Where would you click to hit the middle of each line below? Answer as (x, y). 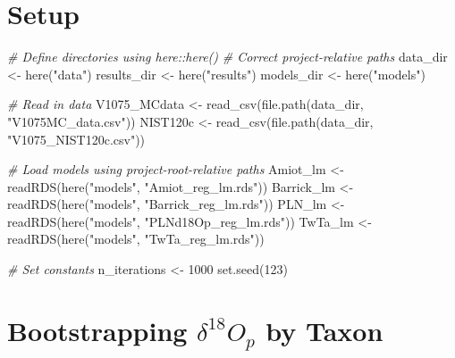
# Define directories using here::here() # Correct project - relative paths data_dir (227, 57)
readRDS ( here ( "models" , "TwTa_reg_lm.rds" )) (136, 239)
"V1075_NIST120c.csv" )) (76, 139)
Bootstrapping (97, 330)
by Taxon (324, 330)
